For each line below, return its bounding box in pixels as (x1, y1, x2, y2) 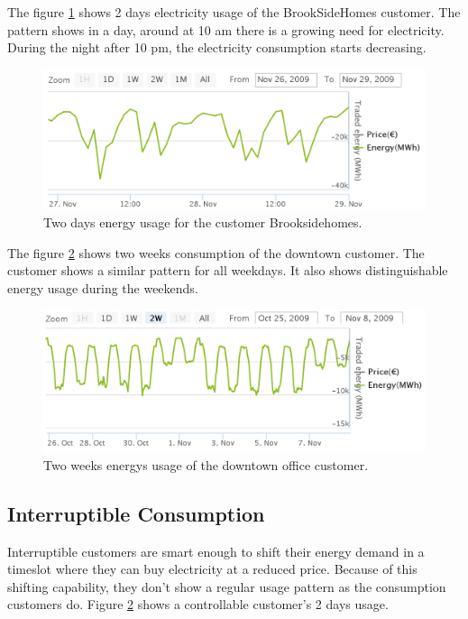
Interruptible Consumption (7, 499, 265, 527)
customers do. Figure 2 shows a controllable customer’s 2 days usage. (7, 595, 389, 614)
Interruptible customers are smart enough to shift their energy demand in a (7, 541, 425, 560)
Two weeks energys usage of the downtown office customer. (43, 455, 369, 474)
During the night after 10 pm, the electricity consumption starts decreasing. (7, 38, 427, 57)
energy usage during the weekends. (7, 278, 198, 297)
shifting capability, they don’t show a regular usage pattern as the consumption (7, 577, 446, 596)
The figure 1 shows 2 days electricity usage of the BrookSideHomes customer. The (7, 3, 461, 21)
